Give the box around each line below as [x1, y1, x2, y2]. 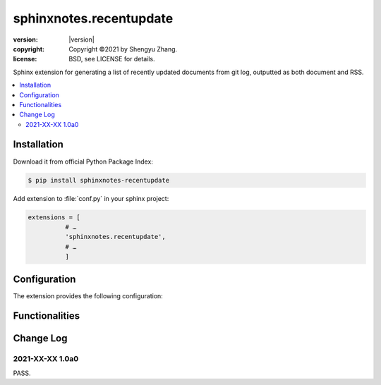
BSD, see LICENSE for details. [68, 55, 155, 63]
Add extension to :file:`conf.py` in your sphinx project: [13, 194, 169, 202]
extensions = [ [28, 213, 80, 221]
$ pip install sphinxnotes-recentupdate [28, 176, 169, 184]
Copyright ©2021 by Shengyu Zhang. [68, 44, 178, 53]
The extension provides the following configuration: [13, 291, 164, 300]
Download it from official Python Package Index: [13, 157, 153, 166]
